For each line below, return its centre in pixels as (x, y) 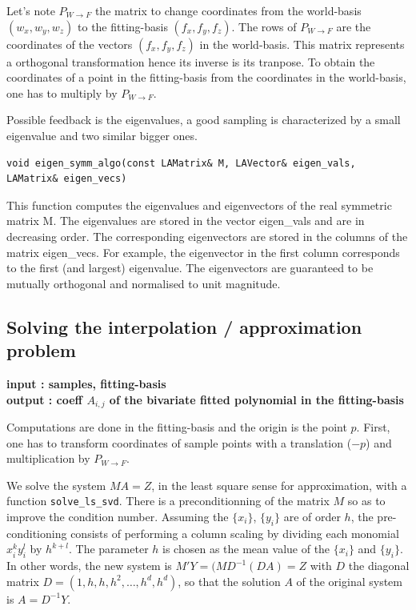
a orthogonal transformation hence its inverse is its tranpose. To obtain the (191, 61)
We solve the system (56, 485)
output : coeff (45, 399)
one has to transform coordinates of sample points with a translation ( (179, 442)
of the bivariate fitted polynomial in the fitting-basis (256, 399)
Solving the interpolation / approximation (184, 326)
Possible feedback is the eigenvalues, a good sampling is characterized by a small (204, 120)
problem (41, 350)
